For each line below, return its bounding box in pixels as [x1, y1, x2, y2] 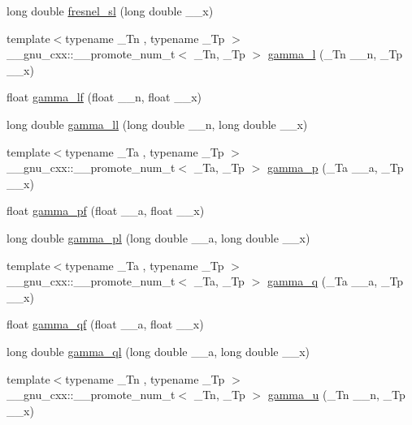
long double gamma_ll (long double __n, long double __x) [7, 115, 308, 132]
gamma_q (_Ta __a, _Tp [267, 273, 404, 290]
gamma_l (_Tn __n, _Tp [267, 45, 402, 62]
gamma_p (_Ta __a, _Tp [267, 159, 404, 176]
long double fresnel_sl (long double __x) [7, 2, 214, 19]
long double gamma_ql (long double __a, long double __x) [7, 342, 310, 359]
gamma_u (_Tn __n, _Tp [267, 386, 405, 403]
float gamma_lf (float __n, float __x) [7, 88, 202, 105]
